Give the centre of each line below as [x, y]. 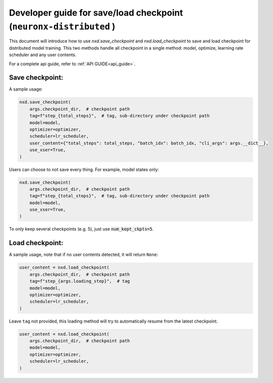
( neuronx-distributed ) [62, 26]
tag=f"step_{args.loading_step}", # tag [80, 281]
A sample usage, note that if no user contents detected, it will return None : [84, 255]
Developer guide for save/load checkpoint [96, 13]
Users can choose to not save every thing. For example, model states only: [84, 169]
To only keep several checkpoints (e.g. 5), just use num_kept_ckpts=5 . [81, 229]
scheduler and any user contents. [43, 55]
